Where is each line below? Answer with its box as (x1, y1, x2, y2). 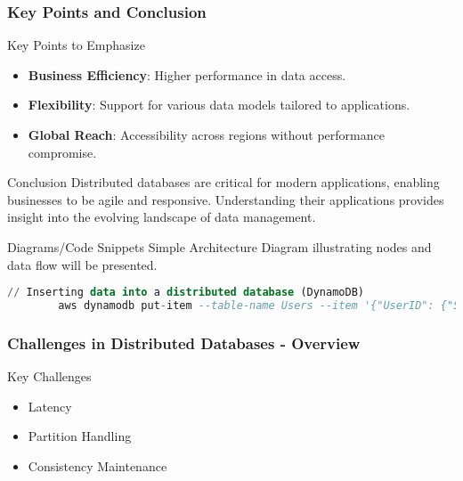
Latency (28, 396, 72, 415)
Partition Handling (28, 427, 132, 445)
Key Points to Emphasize (7, 36, 145, 54)
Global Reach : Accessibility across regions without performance (28, 126, 385, 143)
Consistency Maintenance (28, 456, 167, 475)
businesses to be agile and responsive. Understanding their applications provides (7, 190, 444, 208)
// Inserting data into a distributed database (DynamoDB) (7, 286, 364, 299)
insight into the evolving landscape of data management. (7, 208, 316, 226)
